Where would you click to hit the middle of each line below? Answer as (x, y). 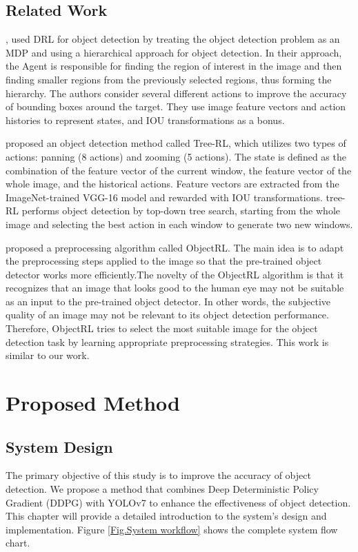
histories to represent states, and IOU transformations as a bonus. (145, 120)
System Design (59, 446)
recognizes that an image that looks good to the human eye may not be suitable (175, 288)
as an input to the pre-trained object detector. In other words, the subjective (168, 301)
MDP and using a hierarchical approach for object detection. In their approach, (174, 52)
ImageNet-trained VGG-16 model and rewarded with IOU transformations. (164, 197)
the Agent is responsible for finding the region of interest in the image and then (174, 66)
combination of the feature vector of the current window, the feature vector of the (179, 170)
